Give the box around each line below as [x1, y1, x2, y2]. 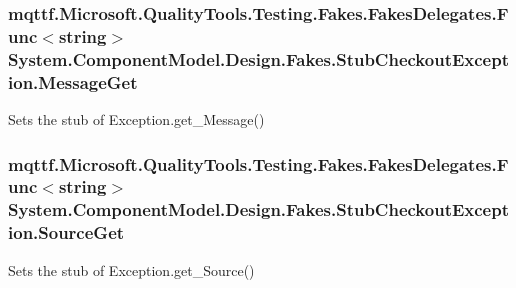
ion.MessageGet [8, 69, 138, 94]
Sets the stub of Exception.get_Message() [8, 108, 265, 129]
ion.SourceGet [8, 220, 125, 245]
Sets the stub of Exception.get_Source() [8, 259, 255, 280]
